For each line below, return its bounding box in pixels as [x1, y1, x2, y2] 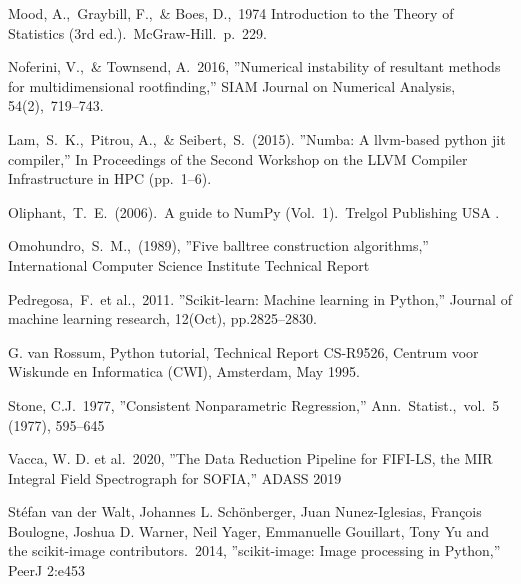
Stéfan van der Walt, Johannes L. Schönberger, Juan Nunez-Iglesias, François [8, 501, 482, 522]
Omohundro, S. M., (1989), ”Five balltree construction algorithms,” [8, 235, 429, 256]
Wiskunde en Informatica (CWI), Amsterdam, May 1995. [8, 361, 360, 382]
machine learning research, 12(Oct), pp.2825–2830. [8, 308, 317, 329]
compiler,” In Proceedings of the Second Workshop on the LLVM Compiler [8, 148, 468, 169]
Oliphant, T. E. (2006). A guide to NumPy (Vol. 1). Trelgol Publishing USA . [8, 201, 500, 222]
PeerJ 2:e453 [8, 560, 86, 581]
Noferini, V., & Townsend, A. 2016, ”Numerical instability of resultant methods [8, 56, 501, 77]
